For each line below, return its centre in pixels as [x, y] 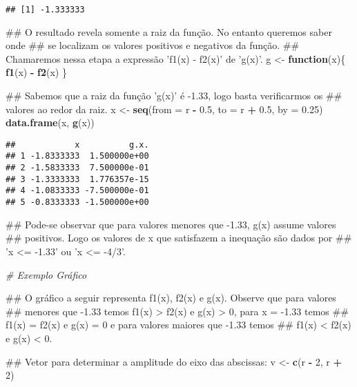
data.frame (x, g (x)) [50, 122]
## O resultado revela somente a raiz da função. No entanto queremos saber [169, 31]
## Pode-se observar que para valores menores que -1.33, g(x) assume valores [171, 224]
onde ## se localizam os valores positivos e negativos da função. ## [153, 45]
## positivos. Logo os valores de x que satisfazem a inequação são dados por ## [179, 238]
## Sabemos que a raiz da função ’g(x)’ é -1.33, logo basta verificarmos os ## [174, 96]
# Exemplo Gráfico [46, 274]
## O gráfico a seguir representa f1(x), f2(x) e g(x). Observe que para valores [171, 298]
